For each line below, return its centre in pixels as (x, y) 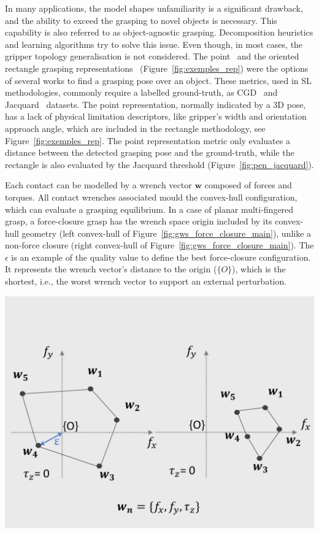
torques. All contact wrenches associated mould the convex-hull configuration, (151, 197)
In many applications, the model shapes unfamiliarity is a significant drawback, (154, 8)
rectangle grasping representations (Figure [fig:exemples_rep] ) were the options (157, 68)
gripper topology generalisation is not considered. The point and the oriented (152, 56)
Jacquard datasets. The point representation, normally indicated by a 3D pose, (156, 104)
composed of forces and (248, 185)
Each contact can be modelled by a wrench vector (98, 185)
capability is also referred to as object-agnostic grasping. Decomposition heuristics (159, 32)
